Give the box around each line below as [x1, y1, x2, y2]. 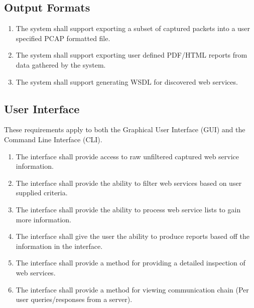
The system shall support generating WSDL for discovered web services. [16, 76, 238, 87]
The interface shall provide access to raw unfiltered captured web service [16, 151, 239, 161]
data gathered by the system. [16, 59, 106, 70]
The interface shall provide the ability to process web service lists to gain [16, 204, 241, 214]
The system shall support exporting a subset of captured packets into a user [16, 23, 250, 34]
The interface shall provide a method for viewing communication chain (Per [16, 284, 249, 294]
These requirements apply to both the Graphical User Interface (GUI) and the [4, 124, 245, 135]
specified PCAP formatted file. [16, 33, 110, 43]
